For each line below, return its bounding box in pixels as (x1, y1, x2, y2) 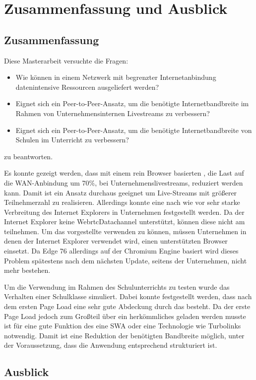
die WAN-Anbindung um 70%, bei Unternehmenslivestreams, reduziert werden (4, 177, 243, 188)
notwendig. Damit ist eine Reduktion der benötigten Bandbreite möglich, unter (4, 330, 245, 340)
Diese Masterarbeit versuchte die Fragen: (4, 55, 128, 65)
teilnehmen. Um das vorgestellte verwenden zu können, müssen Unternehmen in (4, 226, 247, 236)
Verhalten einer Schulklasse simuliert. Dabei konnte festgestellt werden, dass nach (4, 291, 252, 302)
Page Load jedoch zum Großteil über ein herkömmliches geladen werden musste (4, 311, 246, 321)
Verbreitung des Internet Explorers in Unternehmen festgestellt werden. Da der (4, 206, 245, 217)
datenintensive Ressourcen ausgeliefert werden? (15, 81, 159, 92)
